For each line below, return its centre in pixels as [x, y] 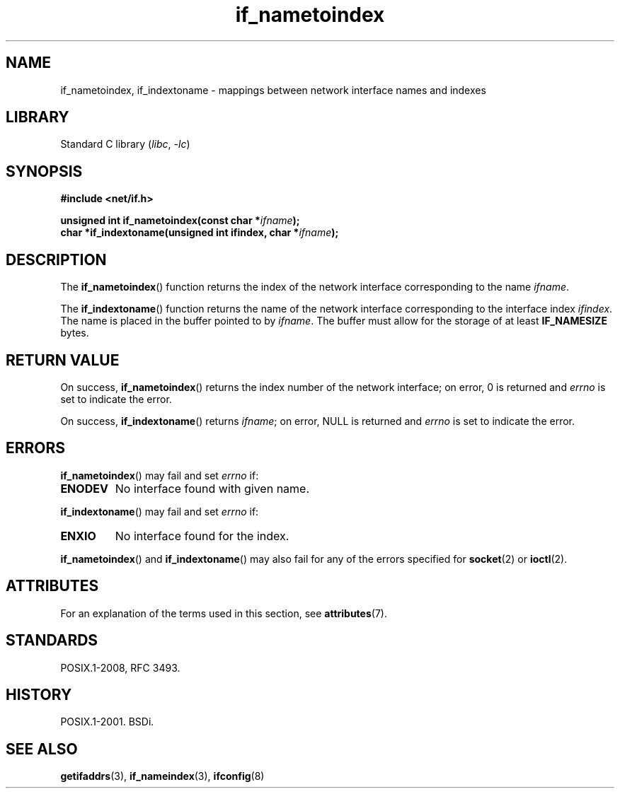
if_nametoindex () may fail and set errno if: [160, 475]
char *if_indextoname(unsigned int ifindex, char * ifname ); [200, 233]
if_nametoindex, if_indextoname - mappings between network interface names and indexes [273, 90]
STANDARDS [52, 641]
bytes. [75, 333]
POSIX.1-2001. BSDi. [107, 722]
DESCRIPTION [56, 259]
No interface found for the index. [202, 536]
